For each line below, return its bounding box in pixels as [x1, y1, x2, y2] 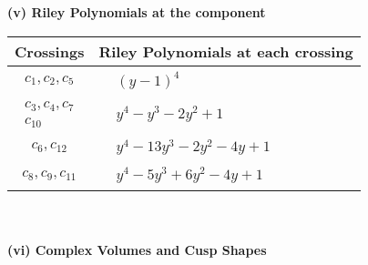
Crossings [15, 40, 85, 62]
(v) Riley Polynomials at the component [7, 3, 266, 21]
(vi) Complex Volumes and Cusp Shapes [7, 240, 267, 259]
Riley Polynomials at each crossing [98, 40, 353, 62]
